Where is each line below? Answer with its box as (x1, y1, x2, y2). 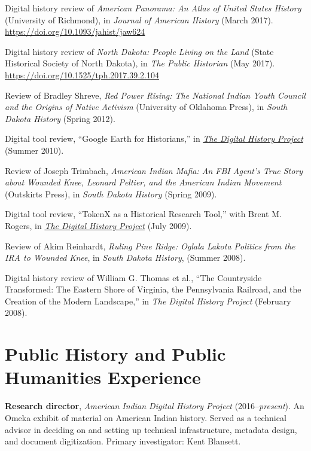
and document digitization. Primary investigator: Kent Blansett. (5, 435, 241, 447)
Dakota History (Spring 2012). (5, 112, 115, 124)
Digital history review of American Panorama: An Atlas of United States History (5, 2, 301, 14)
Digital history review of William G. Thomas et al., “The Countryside (5, 271, 262, 284)
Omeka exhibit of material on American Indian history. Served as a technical (5, 411, 286, 423)
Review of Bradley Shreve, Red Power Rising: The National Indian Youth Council (5, 89, 306, 101)
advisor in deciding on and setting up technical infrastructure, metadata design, (5, 423, 297, 435)
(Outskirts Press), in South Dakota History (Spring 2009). (5, 187, 217, 200)
